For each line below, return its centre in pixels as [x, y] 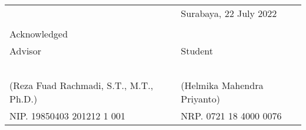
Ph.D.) [24, 99]
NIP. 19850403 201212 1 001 [68, 116]
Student [197, 51]
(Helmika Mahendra [222, 85]
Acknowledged [39, 34]
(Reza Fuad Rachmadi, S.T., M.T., [82, 85]
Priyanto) [200, 99]
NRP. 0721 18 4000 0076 [231, 116]
